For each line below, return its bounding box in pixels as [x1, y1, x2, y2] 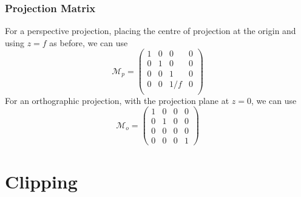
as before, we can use [49, 36, 128, 49]
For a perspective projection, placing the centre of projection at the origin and [5, 24, 296, 37]
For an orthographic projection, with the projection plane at [5, 94, 229, 106]
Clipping [5, 168, 78, 193]
